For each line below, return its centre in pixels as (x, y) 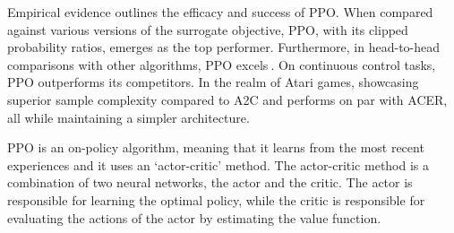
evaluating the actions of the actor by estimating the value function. (194, 217)
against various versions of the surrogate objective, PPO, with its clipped (208, 29)
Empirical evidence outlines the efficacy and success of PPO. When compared (220, 12)
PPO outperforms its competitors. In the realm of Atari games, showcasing (213, 82)
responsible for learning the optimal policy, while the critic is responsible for (216, 199)
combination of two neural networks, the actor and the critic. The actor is (210, 182)
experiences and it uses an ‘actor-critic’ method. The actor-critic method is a (218, 164)
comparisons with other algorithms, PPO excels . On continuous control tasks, (222, 64)
